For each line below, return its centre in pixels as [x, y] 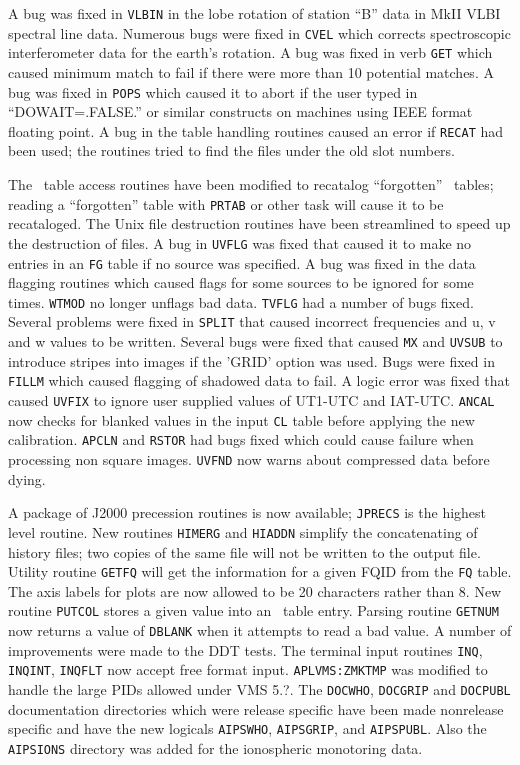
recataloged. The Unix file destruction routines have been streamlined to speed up [259, 223]
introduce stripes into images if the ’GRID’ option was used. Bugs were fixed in [251, 360]
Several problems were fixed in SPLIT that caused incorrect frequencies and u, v [252, 321]
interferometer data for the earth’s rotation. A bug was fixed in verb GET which [250, 52]
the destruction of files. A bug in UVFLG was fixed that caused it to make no [240, 242]
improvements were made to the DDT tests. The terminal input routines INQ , [245, 649]
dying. [27, 478]
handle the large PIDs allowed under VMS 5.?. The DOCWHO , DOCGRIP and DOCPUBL [259, 689]
